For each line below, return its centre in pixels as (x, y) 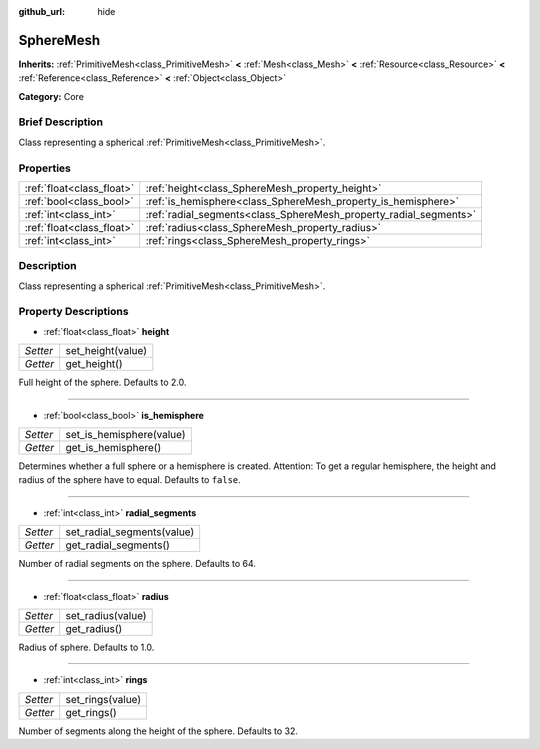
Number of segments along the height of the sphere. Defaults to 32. (158, 731)
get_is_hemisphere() (113, 448)
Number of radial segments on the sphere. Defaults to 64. (137, 564)
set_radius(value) (106, 615)
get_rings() (91, 712)
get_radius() (94, 628)
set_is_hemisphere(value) (125, 435)
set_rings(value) (103, 699)
